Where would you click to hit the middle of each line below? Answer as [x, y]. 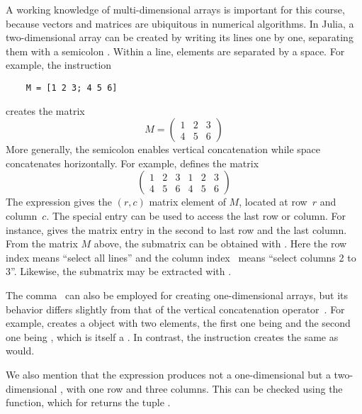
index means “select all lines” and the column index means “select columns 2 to [181, 257]
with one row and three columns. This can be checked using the [204, 388]
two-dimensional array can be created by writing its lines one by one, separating [180, 37]
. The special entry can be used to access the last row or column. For [196, 216]
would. [20, 351]
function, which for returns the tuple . [88, 402]
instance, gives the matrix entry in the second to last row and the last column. [176, 229]
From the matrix [42, 244]
